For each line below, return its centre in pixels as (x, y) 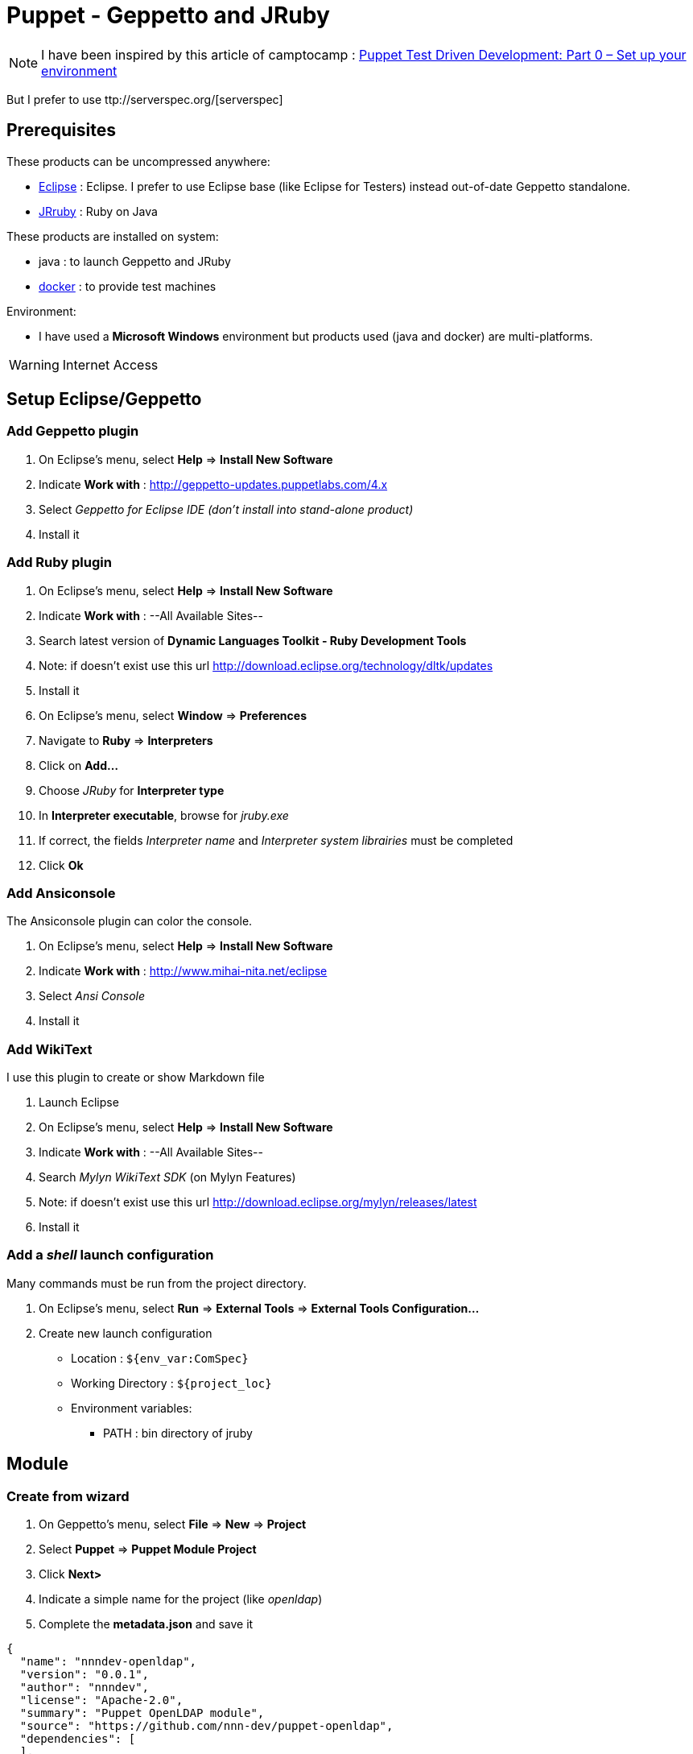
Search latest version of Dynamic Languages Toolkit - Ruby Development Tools (253, 640)
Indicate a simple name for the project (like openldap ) (181, 1599)
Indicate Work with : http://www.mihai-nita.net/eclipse (183, 971)
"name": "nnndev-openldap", (108, 1662)
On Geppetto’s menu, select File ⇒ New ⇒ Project (173, 1524)
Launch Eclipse (79, 1102)
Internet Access (110, 364)
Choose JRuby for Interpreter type (132, 790)
